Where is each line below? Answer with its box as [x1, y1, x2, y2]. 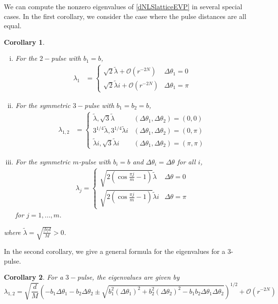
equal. [4, 20, 22, 31]
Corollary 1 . [4, 36, 45, 47]
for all [177, 156, 196, 166]
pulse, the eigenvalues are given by [77, 272, 180, 282]
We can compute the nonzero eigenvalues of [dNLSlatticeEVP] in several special [4, 1, 242, 11]
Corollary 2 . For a [4, 272, 63, 282]
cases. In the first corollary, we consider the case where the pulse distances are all [4, 11, 246, 21]
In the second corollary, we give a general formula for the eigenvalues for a [4, 246, 225, 256]
